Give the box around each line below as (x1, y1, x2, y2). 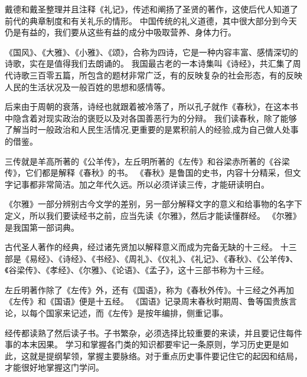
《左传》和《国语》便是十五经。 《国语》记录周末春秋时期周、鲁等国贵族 (5, 295, 289, 307)
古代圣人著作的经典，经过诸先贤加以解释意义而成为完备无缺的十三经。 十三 (5, 241, 297, 253)
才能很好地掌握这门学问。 (5, 361, 104, 373)
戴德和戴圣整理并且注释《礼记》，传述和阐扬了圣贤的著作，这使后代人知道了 (5, 3, 298, 15)
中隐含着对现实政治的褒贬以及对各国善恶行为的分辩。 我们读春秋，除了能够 (5, 112, 297, 124)
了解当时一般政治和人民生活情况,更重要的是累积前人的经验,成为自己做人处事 (5, 123, 299, 136)
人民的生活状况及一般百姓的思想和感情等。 (5, 80, 170, 93)
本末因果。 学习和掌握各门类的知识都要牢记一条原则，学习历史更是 (21, 338, 280, 350)
